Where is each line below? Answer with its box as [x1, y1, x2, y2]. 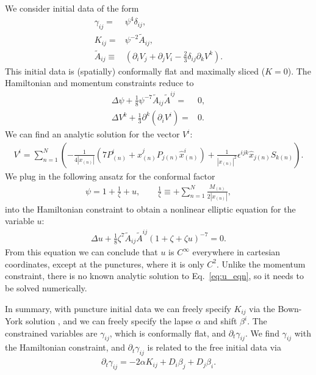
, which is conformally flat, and [109, 326, 226, 339]
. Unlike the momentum [216, 257, 306, 270]
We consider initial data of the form [5, 2, 139, 14]
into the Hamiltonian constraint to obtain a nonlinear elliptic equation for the [5, 202, 296, 215]
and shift [204, 315, 237, 327]
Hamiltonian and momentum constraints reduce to [5, 76, 194, 89]
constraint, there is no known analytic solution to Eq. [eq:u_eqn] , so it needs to [5, 269, 304, 282]
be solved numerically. [5, 282, 87, 294]
